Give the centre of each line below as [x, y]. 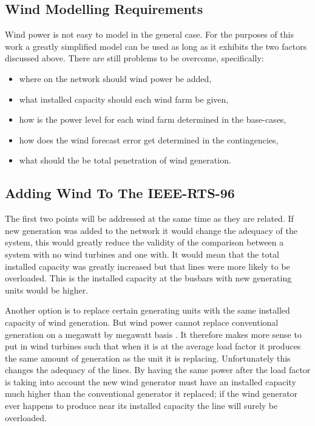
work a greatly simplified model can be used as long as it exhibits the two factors [156, 46]
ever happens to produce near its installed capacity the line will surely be [141, 406]
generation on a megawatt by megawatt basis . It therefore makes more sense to [153, 334]
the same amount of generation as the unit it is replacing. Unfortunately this [148, 358]
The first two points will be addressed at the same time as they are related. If [149, 218]
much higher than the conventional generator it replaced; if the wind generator [151, 393]
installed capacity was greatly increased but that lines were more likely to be [147, 266]
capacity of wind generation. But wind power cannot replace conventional [142, 322]
